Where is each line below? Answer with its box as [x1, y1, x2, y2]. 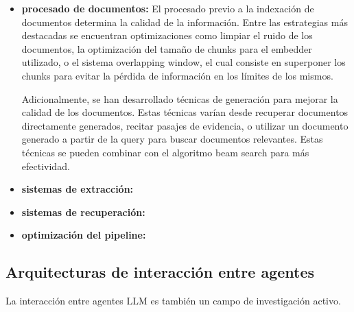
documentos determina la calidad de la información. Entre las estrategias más [21, 14, 348, 29]
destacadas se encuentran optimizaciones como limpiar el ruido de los [21, 28, 313, 43]
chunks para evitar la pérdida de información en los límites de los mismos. [21, 68, 333, 82]
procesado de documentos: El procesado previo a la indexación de [21, 1, 314, 15]
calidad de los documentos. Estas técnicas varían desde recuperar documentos [21, 105, 349, 119]
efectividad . [21, 158, 70, 173]
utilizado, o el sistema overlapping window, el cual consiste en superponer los [21, 55, 346, 69]
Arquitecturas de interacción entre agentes [5, 261, 315, 283]
